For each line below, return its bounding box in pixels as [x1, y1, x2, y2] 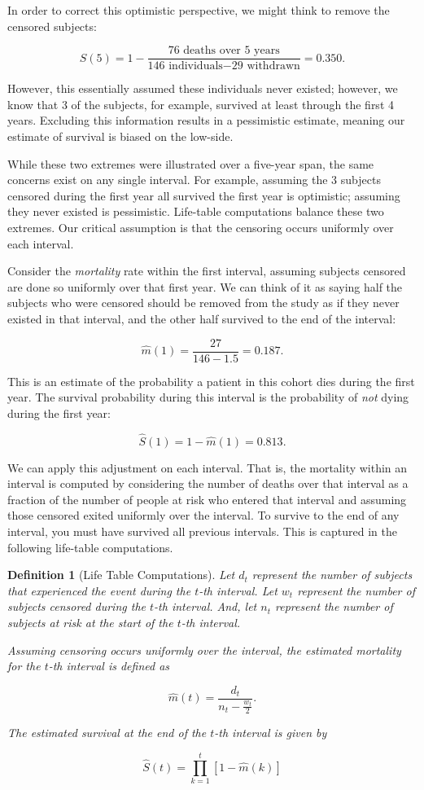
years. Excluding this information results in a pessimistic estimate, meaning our [7, 112, 405, 129]
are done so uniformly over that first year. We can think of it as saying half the [7, 278, 403, 295]
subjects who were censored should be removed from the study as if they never [7, 294, 400, 311]
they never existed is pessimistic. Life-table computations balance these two [7, 203, 384, 220]
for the [7, 657, 41, 674]
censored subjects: [7, 17, 97, 34]
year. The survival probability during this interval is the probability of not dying [7, 388, 409, 406]
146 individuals [147, 60, 223, 72]
